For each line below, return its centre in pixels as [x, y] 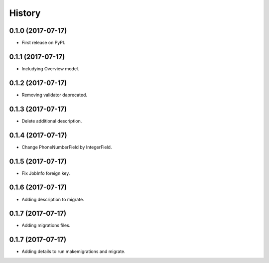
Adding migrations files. [46, 225]
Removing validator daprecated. [54, 95]
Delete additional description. [52, 121]
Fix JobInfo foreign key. [46, 173]
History [25, 13]
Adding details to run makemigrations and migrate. [73, 252]
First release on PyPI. [44, 43]
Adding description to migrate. [53, 199]
